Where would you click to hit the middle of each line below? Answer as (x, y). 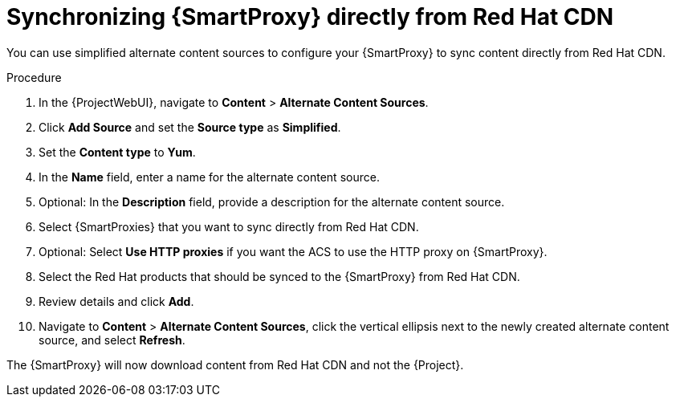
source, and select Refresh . (112, 340)
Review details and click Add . (116, 301)
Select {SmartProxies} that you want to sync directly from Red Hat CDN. (229, 226)
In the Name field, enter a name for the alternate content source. (209, 177)
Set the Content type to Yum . (117, 152)
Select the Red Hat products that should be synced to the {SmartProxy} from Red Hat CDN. (279, 276)
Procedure (34, 77)
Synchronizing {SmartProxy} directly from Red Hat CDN (310, 17)
